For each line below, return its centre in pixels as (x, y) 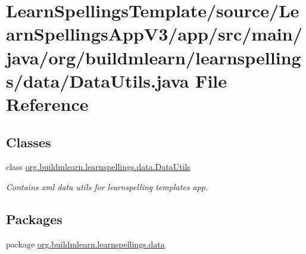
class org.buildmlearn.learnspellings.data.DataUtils (98, 167)
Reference (47, 103)
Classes (29, 142)
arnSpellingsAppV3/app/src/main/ (154, 34)
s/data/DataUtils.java (98, 80)
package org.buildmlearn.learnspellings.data (85, 244)
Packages (34, 219)
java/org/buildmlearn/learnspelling (154, 57)
